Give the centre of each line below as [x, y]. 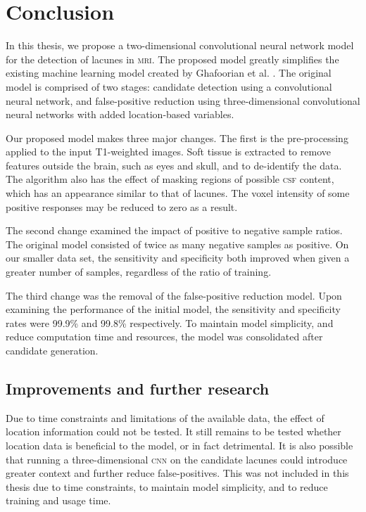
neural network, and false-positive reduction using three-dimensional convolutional [183, 100]
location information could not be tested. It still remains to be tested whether [173, 431]
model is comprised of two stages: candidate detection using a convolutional [169, 86]
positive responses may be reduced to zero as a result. [122, 206]
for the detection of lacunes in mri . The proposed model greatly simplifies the [172, 59]
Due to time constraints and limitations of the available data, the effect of [165, 417]
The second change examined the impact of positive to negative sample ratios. [174, 230]
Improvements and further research [138, 388]
